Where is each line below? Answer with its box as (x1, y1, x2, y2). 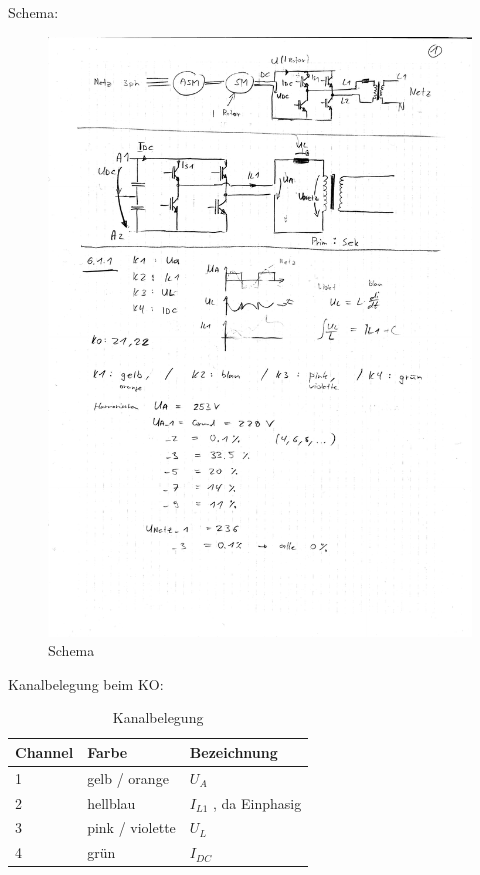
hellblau (87, 792, 136, 813)
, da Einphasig (213, 792, 302, 813)
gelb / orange (87, 767, 169, 788)
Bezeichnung (189, 741, 278, 762)
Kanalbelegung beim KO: (8, 673, 164, 694)
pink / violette (87, 817, 176, 838)
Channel (15, 741, 74, 762)
